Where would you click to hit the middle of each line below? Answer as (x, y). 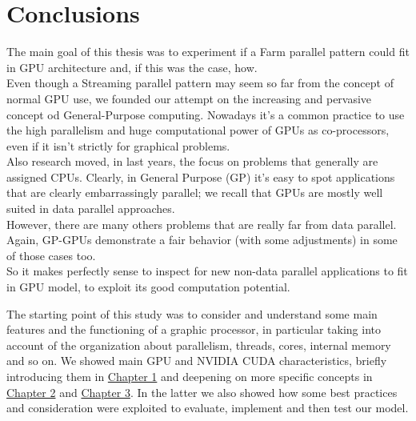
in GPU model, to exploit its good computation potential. (148, 287)
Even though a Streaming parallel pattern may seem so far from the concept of (200, 83)
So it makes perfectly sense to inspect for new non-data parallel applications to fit (207, 271)
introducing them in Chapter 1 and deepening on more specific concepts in (190, 376)
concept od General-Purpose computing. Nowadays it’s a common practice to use (206, 114)
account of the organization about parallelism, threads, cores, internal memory (199, 345)
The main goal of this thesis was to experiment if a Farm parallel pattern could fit (208, 52)
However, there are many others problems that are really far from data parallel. (202, 224)
